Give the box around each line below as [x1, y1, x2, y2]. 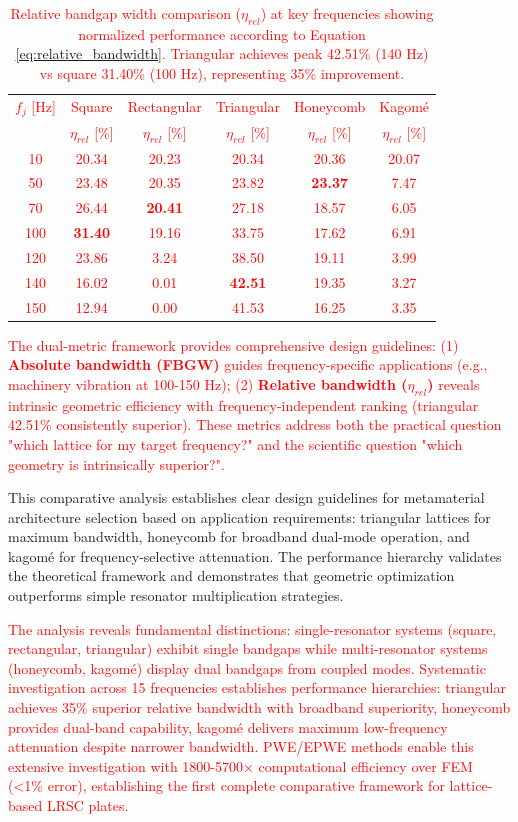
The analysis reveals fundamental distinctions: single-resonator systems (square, [8, 618, 497, 639]
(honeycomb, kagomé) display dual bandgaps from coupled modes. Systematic [8, 657, 486, 678]
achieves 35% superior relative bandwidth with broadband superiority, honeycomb [8, 697, 511, 718]
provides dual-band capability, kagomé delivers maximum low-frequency [8, 716, 448, 737]
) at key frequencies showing [260, 3, 434, 23]
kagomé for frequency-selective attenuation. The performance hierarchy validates [8, 545, 502, 566]
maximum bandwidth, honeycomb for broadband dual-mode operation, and [8, 526, 470, 547]
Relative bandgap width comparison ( [10, 3, 242, 23]
